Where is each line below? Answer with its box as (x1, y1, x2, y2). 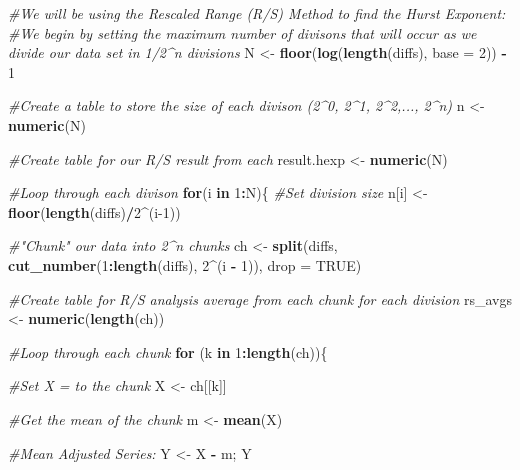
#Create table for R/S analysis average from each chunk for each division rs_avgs (8, 288, 512, 309)
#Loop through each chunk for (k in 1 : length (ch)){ (8, 341, 328, 362)
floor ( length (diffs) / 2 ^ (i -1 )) (8, 201, 181, 222)
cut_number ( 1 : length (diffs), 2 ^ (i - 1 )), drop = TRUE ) (8, 254, 362, 275)
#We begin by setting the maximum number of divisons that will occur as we (8, 22, 477, 43)
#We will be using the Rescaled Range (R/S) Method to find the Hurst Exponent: (8, 3, 506, 23)
